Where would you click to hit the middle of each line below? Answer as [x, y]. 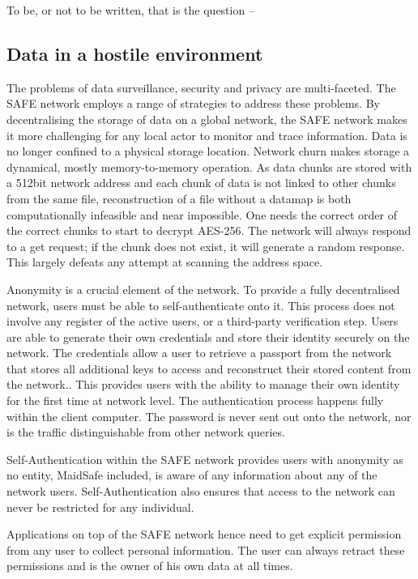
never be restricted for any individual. [100, 507]
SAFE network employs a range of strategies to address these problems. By [193, 103]
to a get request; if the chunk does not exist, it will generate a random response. [206, 246]
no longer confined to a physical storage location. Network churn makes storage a [208, 151]
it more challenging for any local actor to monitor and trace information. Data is [207, 135]
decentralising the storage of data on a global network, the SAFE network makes [207, 119]
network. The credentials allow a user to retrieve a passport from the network [199, 353]
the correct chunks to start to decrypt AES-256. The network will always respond [209, 230]
